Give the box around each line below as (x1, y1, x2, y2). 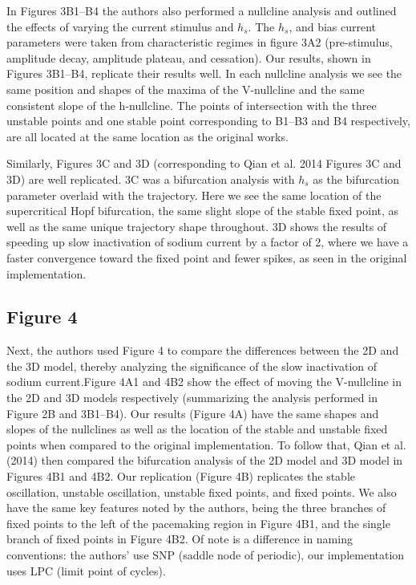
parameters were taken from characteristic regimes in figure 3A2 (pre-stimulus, (6, 34, 393, 51)
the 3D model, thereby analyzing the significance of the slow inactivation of (6, 357, 377, 374)
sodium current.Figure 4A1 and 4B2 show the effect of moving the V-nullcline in (6, 373, 402, 390)
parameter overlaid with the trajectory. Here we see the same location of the (6, 186, 382, 203)
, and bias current (289, 18, 377, 35)
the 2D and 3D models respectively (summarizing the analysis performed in (6, 389, 378, 406)
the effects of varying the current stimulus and (6, 18, 234, 35)
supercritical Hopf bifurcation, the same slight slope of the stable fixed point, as (6, 202, 399, 219)
